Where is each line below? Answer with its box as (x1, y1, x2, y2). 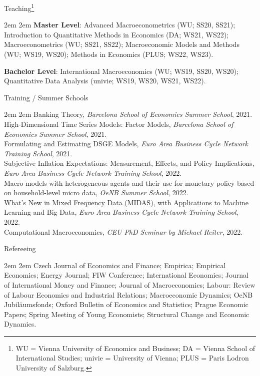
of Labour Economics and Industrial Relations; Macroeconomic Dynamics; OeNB (4, 289, 253, 300)
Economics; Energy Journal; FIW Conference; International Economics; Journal (4, 270, 248, 280)
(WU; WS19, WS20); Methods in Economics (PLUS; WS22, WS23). (4, 49, 213, 59)
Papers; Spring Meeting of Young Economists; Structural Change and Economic (4, 309, 249, 319)
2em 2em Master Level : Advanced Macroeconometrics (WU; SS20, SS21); (4, 19, 235, 30)
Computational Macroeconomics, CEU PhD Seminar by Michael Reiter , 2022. (4, 226, 243, 237)
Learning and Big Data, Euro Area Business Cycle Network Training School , (4, 207, 238, 217)
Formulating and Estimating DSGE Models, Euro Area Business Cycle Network (4, 138, 248, 149)
